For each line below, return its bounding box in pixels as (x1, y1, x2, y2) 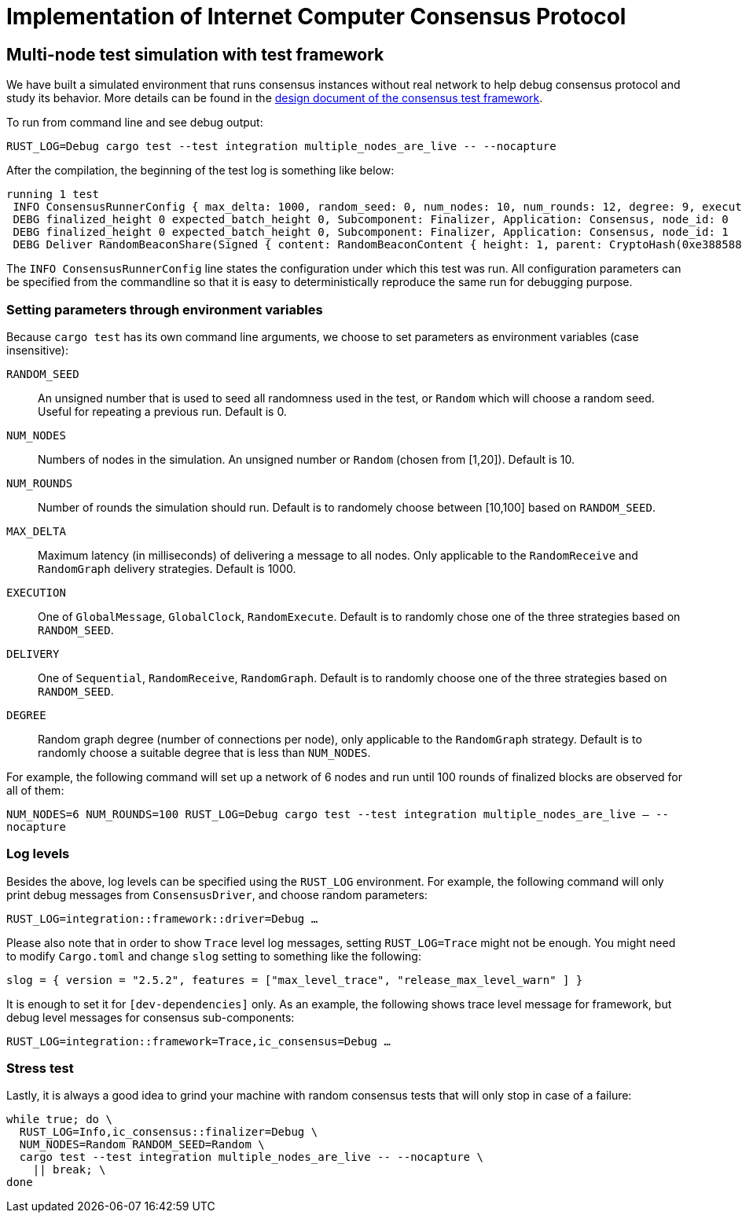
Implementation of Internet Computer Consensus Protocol (6, 3, 626, 30)
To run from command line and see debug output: (6, 116, 263, 130)
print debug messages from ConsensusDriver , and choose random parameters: (6, 887, 428, 901)
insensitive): (6, 343, 68, 357)
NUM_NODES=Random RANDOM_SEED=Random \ (19, 1138, 265, 1151)
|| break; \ (32, 1163, 106, 1177)
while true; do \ (6, 1113, 112, 1126)
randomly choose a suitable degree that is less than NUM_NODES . (38, 745, 371, 759)
